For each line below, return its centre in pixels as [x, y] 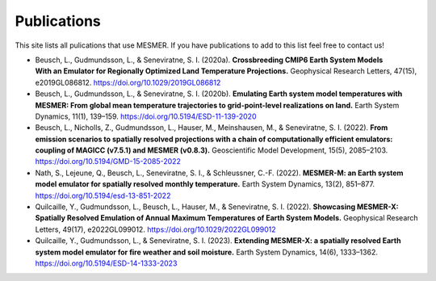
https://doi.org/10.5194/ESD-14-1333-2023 [106, 263]
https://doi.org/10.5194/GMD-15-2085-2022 [108, 161]
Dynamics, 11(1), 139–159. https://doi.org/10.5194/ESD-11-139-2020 [146, 116]
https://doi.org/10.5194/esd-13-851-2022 [103, 195]
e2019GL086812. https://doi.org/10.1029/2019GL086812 [128, 82]
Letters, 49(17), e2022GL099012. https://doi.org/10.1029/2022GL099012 [155, 229]
